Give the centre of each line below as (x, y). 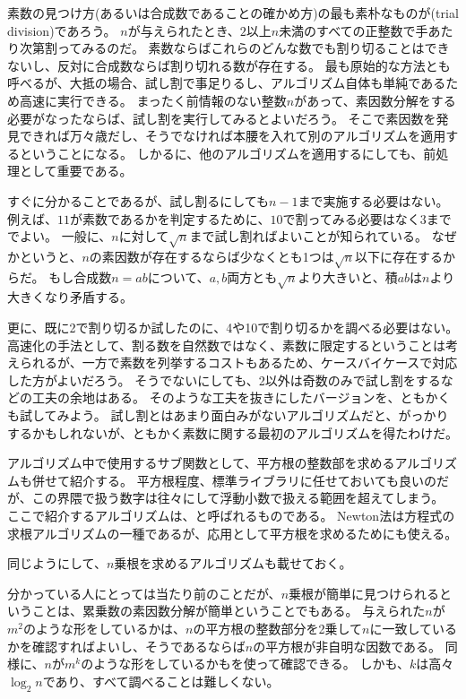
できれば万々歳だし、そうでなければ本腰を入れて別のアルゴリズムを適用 (233, 136)
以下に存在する (399, 256)
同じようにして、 (57, 563)
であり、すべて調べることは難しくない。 (161, 681)
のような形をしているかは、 (104, 628)
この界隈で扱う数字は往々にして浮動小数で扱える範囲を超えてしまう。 (238, 498)
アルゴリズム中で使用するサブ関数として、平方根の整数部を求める (201, 463)
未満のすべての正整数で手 (354, 30)
